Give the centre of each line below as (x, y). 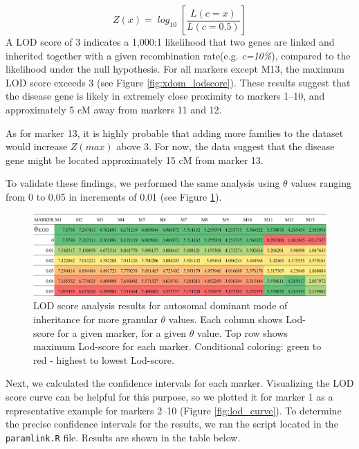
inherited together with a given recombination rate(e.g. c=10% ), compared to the (178, 55)
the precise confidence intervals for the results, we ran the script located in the (172, 424)
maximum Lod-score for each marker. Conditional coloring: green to (177, 346)
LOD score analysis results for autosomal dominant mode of (160, 305)
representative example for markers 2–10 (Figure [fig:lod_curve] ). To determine (174, 410)
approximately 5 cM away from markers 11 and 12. (114, 109)
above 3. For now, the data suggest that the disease (225, 146)
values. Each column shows (225, 319)
